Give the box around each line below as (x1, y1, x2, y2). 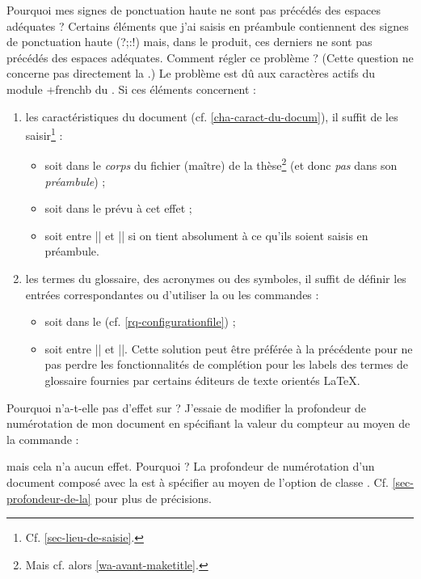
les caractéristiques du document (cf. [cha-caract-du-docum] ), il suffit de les (25, 108, 398, 125)
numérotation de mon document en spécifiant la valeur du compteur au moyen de (6, 415, 410, 432)
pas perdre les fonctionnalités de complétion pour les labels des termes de (44, 356, 409, 373)
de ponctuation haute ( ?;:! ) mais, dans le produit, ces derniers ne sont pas (6, 33, 373, 50)
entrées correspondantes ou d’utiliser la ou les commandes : (25, 285, 319, 302)
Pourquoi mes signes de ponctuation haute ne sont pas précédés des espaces (6, 2, 381, 18)
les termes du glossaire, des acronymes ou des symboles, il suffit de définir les (25, 270, 406, 287)
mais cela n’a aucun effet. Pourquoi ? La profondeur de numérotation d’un (6, 458, 375, 475)
